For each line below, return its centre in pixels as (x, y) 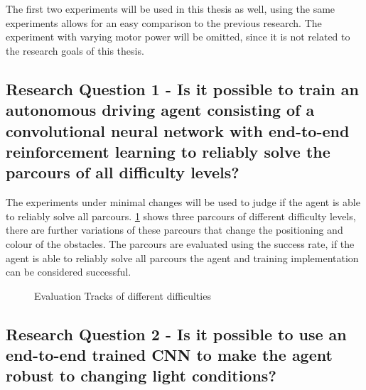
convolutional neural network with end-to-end (178, 130)
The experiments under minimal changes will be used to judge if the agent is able (183, 202)
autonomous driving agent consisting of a (160, 110)
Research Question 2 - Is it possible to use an (176, 334)
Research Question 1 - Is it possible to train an (182, 88)
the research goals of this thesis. (75, 50)
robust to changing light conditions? (141, 375)
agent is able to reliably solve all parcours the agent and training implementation (182, 258)
